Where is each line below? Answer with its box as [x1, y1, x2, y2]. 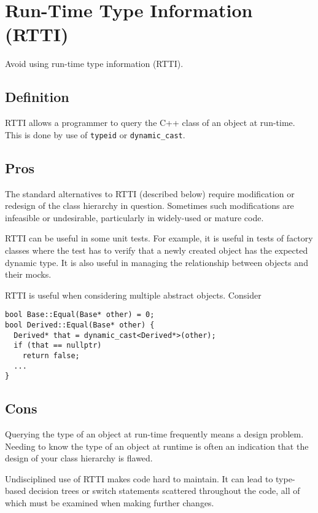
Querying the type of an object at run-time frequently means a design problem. [5, 428, 304, 441]
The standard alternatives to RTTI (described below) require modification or [5, 187, 295, 200]
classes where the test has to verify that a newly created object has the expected [5, 243, 308, 256]
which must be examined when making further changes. [5, 496, 214, 509]
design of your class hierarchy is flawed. [5, 452, 153, 464]
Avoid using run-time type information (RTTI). [5, 57, 184, 70]
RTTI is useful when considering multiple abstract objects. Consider [5, 288, 262, 301]
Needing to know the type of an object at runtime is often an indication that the [5, 439, 309, 452]
